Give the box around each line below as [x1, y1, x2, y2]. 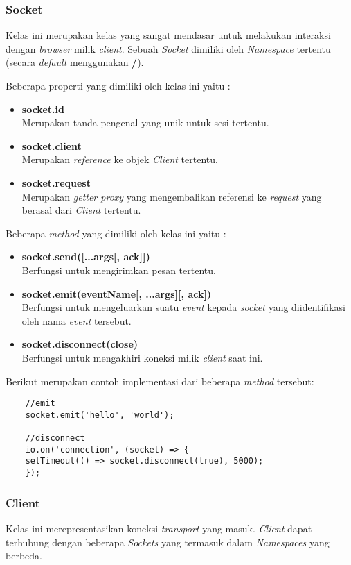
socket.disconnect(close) [21, 337, 138, 351]
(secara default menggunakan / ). [6, 55, 144, 69]
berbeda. [6, 548, 42, 563]
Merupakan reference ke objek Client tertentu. [21, 152, 218, 167]
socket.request [21, 175, 91, 189]
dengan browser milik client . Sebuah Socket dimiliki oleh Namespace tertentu [6, 41, 331, 56]
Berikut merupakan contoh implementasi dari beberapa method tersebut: [6, 373, 314, 388]
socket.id [21, 101, 64, 116]
